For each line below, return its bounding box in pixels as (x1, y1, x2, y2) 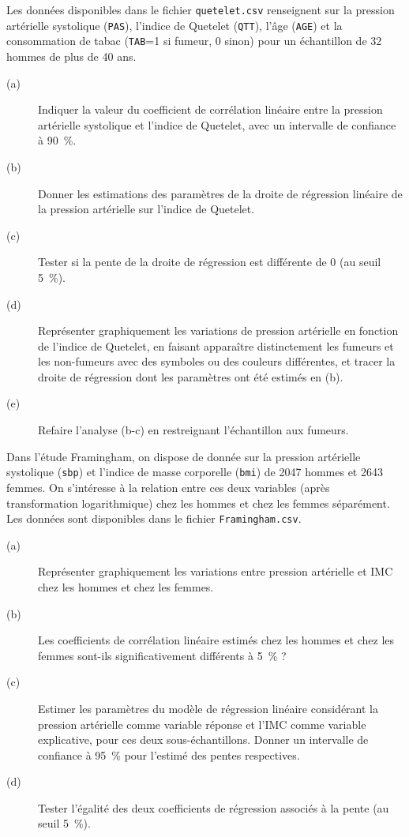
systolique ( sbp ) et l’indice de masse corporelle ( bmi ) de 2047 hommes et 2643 (6, 464, 383, 480)
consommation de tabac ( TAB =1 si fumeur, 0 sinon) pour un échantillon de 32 (6, 32, 382, 49)
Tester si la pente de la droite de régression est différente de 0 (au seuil (38, 253, 381, 270)
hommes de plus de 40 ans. (6, 47, 137, 64)
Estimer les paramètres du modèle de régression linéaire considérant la (38, 700, 379, 716)
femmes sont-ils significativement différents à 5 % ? (38, 647, 287, 663)
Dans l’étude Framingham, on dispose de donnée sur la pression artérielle (6, 448, 361, 464)
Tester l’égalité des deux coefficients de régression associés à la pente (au (38, 799, 389, 816)
